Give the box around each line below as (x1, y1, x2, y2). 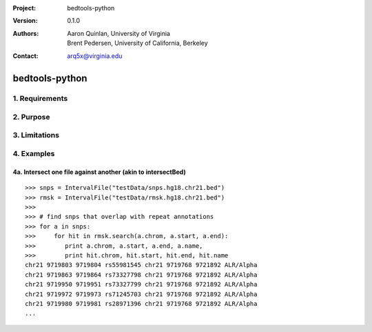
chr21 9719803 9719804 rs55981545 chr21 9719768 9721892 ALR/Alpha (25, 261, 258, 269)
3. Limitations (12, 130, 60, 140)
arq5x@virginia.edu (67, 52, 123, 60)
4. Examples (12, 149, 55, 159)
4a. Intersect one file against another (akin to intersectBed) (12, 168, 186, 176)
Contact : (12, 52, 39, 60)
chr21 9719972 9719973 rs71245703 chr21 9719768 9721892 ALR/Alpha (25, 290, 258, 298)
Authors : (12, 29, 39, 37)
